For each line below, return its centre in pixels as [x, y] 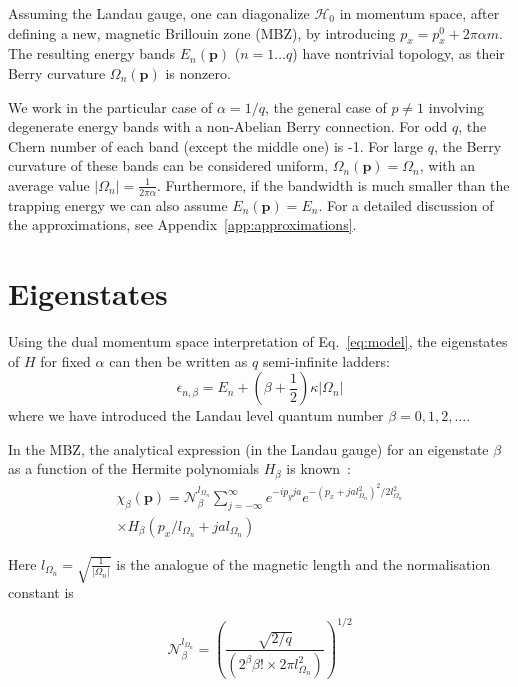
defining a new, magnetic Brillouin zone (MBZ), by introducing [202, 32]
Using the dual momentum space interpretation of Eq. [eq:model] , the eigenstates [258, 341]
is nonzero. [198, 72]
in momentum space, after [419, 13]
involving [456, 106]
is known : [318, 468]
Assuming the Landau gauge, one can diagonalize [159, 13]
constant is [41, 592]
